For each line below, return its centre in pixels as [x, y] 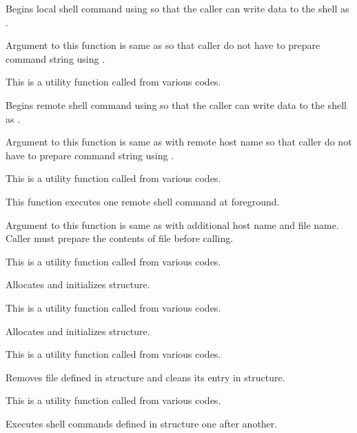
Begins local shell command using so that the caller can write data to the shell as [177, 8]
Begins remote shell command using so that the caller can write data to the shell [176, 104]
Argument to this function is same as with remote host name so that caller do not [179, 142]
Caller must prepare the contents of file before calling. [120, 238]
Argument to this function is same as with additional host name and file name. [172, 224]
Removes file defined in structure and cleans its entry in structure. [145, 377]
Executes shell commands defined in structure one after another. [142, 423]
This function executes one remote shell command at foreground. [143, 201]
